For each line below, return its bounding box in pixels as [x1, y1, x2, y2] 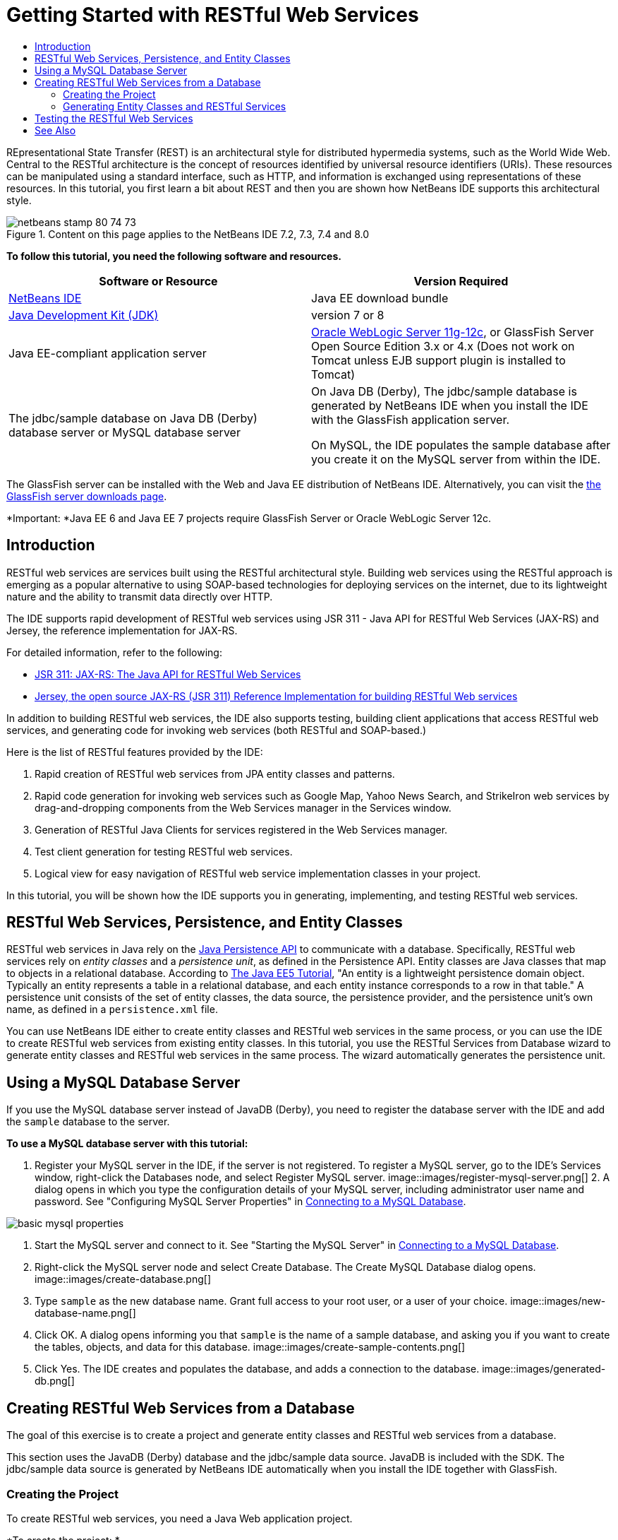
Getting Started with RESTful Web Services [6, 3, 419, 27]
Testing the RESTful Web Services [35, 112, 193, 124]
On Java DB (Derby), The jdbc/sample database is [311, 384, 577, 398]
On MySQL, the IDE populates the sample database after [311, 437, 611, 452]
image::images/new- [510, 1295, 606, 1308]
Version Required [413, 273, 509, 288]
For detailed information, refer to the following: [6, 646, 222, 658]
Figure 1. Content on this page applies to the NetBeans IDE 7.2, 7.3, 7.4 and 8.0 [6, 227, 370, 240]
